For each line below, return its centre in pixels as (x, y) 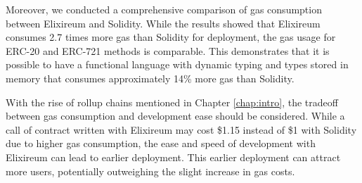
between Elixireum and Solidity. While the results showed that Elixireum (163, 23)
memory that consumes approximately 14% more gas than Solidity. (150, 78)
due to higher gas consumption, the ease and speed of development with (161, 143)
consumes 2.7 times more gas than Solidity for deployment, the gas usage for (171, 37)
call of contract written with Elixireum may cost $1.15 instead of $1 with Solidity (181, 129)
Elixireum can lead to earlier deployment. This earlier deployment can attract (173, 157)
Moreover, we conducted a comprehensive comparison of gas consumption (164, 9)
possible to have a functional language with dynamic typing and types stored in (177, 64)
